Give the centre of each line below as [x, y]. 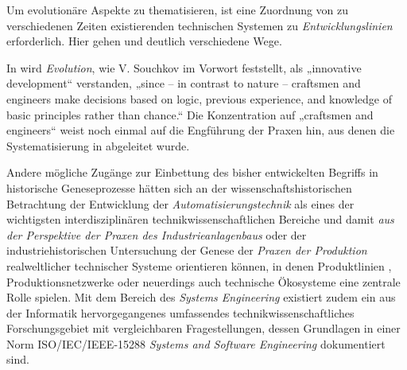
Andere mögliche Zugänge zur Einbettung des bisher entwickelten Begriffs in [192, 172]
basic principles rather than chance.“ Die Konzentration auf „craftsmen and [190, 114]
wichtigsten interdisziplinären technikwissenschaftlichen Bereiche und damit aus [200, 219]
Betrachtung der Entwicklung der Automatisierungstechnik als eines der [180, 203]
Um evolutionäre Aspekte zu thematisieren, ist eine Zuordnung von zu [178, 10]
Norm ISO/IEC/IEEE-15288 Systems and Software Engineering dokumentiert [196, 343]
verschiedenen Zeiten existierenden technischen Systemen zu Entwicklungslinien [200, 25]
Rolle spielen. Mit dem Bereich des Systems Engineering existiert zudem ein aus [201, 297]
